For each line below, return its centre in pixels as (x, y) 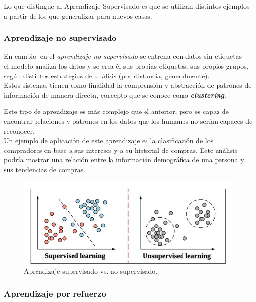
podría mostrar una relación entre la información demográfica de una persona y (124, 160)
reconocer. (19, 131)
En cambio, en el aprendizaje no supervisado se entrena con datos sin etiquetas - (125, 56)
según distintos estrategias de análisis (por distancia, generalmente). (107, 75)
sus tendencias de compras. (45, 169)
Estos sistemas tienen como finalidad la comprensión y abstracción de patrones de (128, 85)
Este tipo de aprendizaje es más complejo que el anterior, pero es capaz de (116, 111)
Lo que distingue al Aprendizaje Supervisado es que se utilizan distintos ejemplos (127, 6)
